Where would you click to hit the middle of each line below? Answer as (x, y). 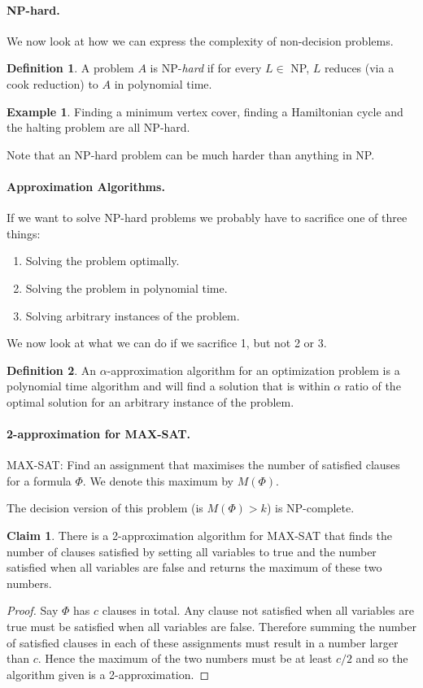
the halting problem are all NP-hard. (98, 127)
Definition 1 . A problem (70, 68)
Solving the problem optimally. (102, 261)
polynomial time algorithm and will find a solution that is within (168, 386)
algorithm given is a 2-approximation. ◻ (108, 674)
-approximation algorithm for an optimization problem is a (253, 370)
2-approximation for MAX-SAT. (99, 434)
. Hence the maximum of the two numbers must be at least (185, 658)
